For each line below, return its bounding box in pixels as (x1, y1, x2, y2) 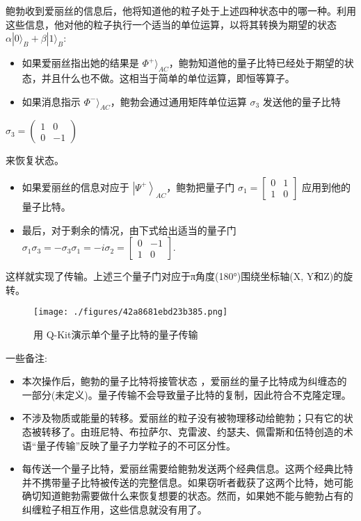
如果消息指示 (22, 94, 81, 108)
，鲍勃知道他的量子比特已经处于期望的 (168, 56, 344, 70)
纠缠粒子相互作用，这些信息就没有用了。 (22, 502, 207, 516)
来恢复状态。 (6, 153, 64, 167)
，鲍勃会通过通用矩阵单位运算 (110, 94, 247, 108)
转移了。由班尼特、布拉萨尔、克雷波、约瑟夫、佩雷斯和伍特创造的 (41, 424, 344, 438)
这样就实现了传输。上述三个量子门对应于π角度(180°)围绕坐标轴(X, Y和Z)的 (6, 269, 344, 283)
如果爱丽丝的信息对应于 (22, 179, 129, 194)
